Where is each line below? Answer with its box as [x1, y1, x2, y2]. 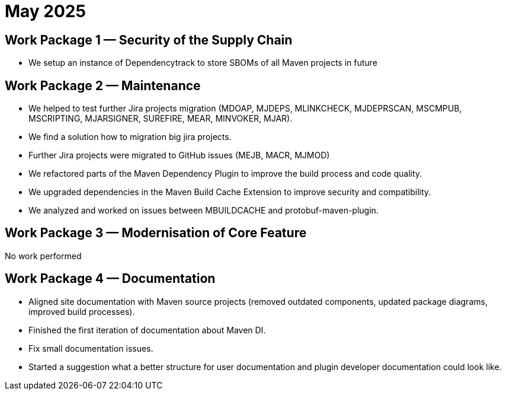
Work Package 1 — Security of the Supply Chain [5, 32, 293, 47]
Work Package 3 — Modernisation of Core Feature [5, 225, 307, 241]
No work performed [5, 250, 82, 261]
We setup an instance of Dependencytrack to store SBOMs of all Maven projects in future [28, 58, 377, 68]
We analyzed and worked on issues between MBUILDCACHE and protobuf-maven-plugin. [28, 205, 379, 216]
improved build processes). [28, 306, 135, 317]
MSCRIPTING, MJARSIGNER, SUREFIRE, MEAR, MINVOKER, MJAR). [28, 113, 293, 124]
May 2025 [5, 1, 86, 21]
